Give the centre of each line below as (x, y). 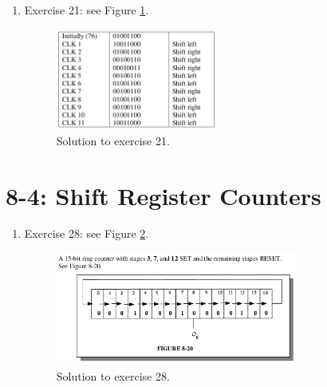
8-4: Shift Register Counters (163, 195)
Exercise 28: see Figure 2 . (87, 233)
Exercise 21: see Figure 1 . (87, 10)
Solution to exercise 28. (113, 376)
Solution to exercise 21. (113, 140)
